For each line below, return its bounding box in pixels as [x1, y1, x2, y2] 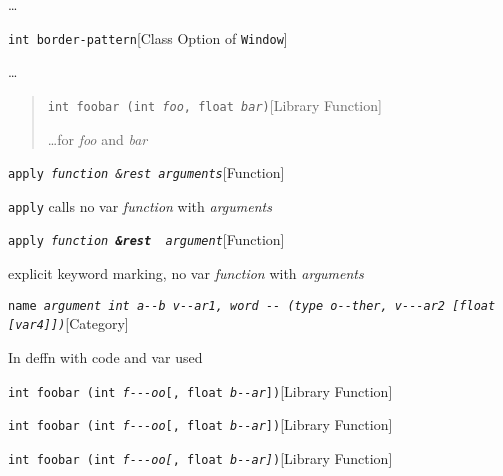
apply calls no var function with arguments [8, 195, 272, 216]
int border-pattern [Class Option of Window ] [8, 27, 288, 48]
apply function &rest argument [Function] [8, 229, 285, 250]
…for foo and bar [47, 128, 148, 149]
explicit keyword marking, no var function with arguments [8, 263, 364, 284]
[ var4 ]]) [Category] [8, 313, 129, 334]
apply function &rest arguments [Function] [8, 162, 285, 183]
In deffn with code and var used [8, 346, 203, 367]
